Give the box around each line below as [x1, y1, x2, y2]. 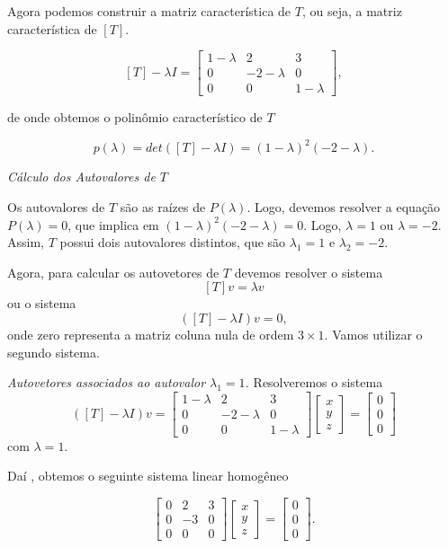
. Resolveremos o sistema [245, 373, 383, 392]
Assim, [7, 233, 44, 252]
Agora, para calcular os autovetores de [7, 262, 220, 281]
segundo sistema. [7, 342, 100, 361]
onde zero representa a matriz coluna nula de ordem [7, 324, 294, 343]
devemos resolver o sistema [234, 262, 383, 281]
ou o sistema [7, 294, 76, 313]
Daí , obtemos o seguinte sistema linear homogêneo [7, 466, 289, 485]
